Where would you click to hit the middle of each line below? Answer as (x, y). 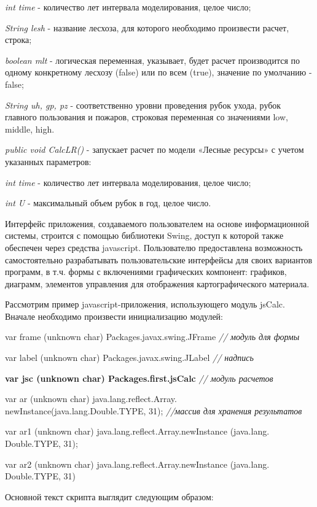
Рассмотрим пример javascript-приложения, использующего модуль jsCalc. (145, 304)
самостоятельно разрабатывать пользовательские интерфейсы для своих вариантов (159, 259)
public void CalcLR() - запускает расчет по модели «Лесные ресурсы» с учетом (155, 149)
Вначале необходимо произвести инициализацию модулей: (114, 316)
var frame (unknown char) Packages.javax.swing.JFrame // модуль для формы (152, 337)
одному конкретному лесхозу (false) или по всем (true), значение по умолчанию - (158, 72)
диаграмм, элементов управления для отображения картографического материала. (157, 283)
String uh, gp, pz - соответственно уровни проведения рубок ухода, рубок (143, 105)
